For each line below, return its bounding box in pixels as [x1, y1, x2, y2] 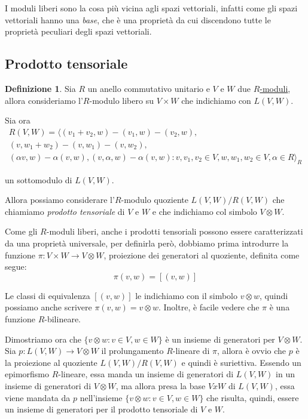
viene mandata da [5, 391, 71, 403]
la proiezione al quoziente [5, 356, 97, 368]
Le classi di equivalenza [5, 289, 90, 301]
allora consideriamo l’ [5, 94, 83, 106]
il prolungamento [101, 344, 164, 357]
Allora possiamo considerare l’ [5, 193, 115, 206]
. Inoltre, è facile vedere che [158, 301, 260, 313]
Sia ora [5, 114, 31, 127]
